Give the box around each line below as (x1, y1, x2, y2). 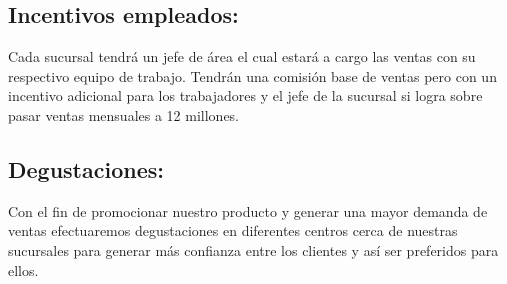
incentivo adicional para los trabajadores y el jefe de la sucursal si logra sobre (8, 85, 483, 106)
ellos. (8, 259, 39, 280)
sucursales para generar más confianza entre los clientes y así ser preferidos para (8, 239, 499, 260)
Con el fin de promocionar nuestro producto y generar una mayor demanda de (8, 200, 488, 221)
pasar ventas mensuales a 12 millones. (8, 104, 239, 125)
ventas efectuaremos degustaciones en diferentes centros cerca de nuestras (8, 220, 458, 241)
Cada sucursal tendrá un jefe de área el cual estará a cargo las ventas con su (8, 46, 476, 67)
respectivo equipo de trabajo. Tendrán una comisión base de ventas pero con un (8, 65, 497, 86)
